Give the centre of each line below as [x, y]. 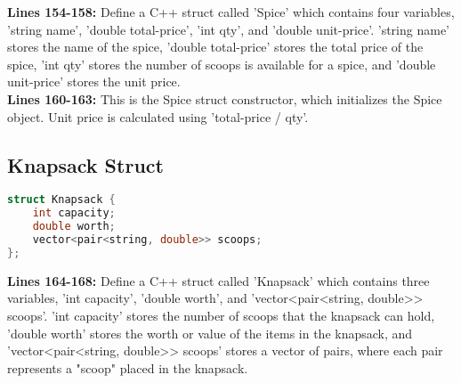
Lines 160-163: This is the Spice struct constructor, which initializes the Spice [225, 98]
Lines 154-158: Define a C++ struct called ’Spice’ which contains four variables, [231, 12]
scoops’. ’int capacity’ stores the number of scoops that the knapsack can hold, [221, 315]
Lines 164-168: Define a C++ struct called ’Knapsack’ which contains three [218, 280]
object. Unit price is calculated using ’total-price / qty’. [158, 116]
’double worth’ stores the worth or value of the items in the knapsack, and [210, 333]
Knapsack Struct [85, 164]
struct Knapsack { [61, 200]
